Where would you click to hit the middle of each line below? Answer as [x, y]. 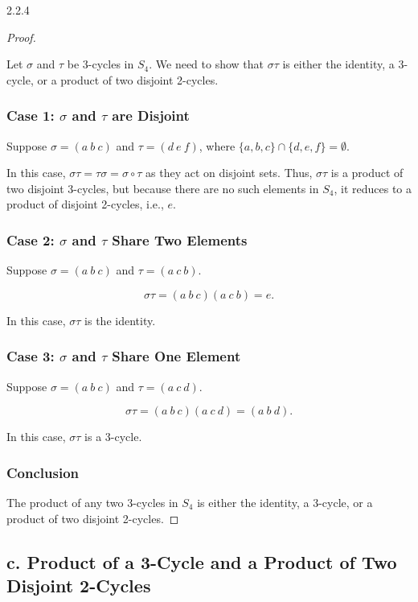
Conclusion [43, 472]
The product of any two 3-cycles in [92, 502]
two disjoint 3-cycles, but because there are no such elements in [163, 188]
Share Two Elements [180, 239]
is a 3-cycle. [113, 437]
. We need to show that [207, 64]
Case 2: [31, 239]
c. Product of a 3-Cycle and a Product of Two [202, 561]
